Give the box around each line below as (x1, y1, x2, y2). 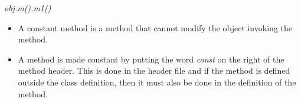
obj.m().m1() (4, 2, 51, 14)
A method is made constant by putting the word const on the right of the (18, 52, 284, 65)
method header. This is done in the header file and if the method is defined (18, 64, 290, 77)
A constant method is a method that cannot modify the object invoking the (18, 21, 292, 34)
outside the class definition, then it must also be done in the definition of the (18, 75, 296, 88)
